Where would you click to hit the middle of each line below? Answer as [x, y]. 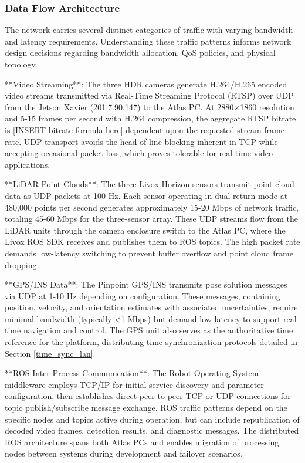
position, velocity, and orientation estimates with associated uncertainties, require [151, 307]
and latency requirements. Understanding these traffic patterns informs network [148, 41]
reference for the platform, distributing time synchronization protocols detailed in [151, 342]
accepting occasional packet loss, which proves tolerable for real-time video [139, 153]
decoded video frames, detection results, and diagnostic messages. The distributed [152, 430]
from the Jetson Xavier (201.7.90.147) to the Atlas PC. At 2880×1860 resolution [150, 107]
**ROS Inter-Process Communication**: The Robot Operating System [132, 373]
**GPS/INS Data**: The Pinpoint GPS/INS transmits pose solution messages [146, 284]
